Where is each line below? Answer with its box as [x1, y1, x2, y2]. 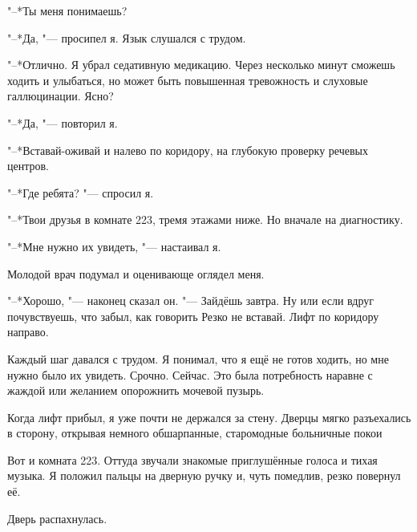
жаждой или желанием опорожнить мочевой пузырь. [7, 382, 265, 399]
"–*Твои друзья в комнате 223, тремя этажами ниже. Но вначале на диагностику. [7, 211, 403, 228]
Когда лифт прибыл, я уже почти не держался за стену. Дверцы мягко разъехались [7, 408, 411, 425]
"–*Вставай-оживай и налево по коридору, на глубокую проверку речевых [7, 141, 368, 158]
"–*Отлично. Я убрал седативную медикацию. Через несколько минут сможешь [7, 56, 395, 73]
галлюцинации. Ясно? [7, 87, 114, 104]
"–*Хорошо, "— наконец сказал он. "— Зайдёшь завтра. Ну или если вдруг [7, 292, 374, 309]
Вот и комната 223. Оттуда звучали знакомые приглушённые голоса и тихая [7, 451, 378, 468]
